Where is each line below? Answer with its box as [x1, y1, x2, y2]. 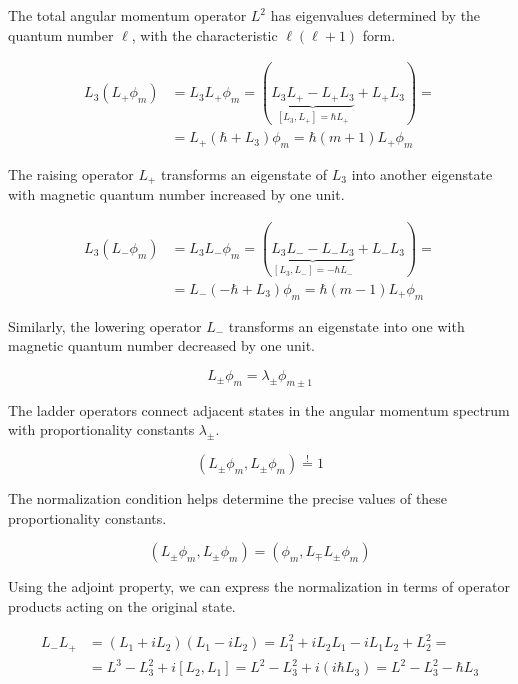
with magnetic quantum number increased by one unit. [8, 184, 345, 205]
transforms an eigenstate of [161, 163, 328, 184]
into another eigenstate [351, 163, 493, 184]
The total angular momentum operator [8, 5, 247, 25]
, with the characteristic [131, 24, 278, 45]
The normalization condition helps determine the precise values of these [8, 488, 448, 509]
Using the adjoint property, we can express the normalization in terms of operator [8, 576, 510, 597]
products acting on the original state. [8, 596, 236, 617]
